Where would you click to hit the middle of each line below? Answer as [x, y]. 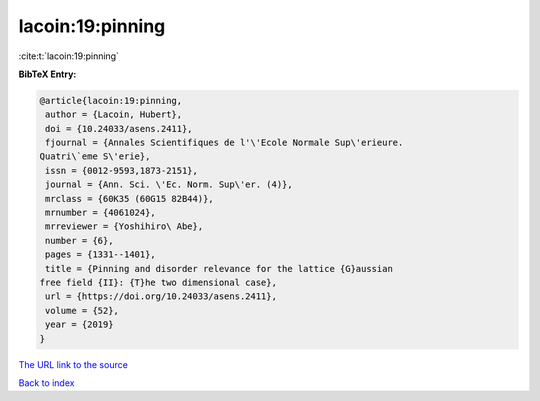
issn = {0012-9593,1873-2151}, [122, 170]
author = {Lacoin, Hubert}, [114, 114]
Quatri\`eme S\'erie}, [95, 156]
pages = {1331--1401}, [101, 254]
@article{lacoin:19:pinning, [111, 100]
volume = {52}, [82, 310]
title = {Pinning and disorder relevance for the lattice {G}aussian [219, 268]
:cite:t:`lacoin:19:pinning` [69, 56]
